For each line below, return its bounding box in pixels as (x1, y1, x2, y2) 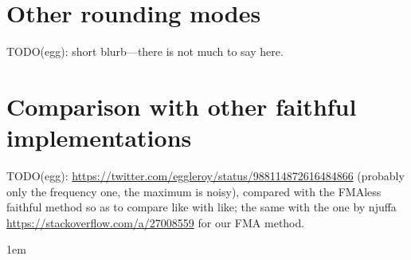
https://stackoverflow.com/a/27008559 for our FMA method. (6, 214, 305, 230)
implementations (6, 121, 192, 154)
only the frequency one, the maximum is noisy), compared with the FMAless (6, 183, 382, 199)
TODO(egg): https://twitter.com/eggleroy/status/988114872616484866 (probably (6, 167, 405, 184)
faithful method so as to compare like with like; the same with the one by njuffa (6, 199, 397, 215)
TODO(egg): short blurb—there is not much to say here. (6, 43, 284, 60)
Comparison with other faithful (6, 89, 357, 122)
